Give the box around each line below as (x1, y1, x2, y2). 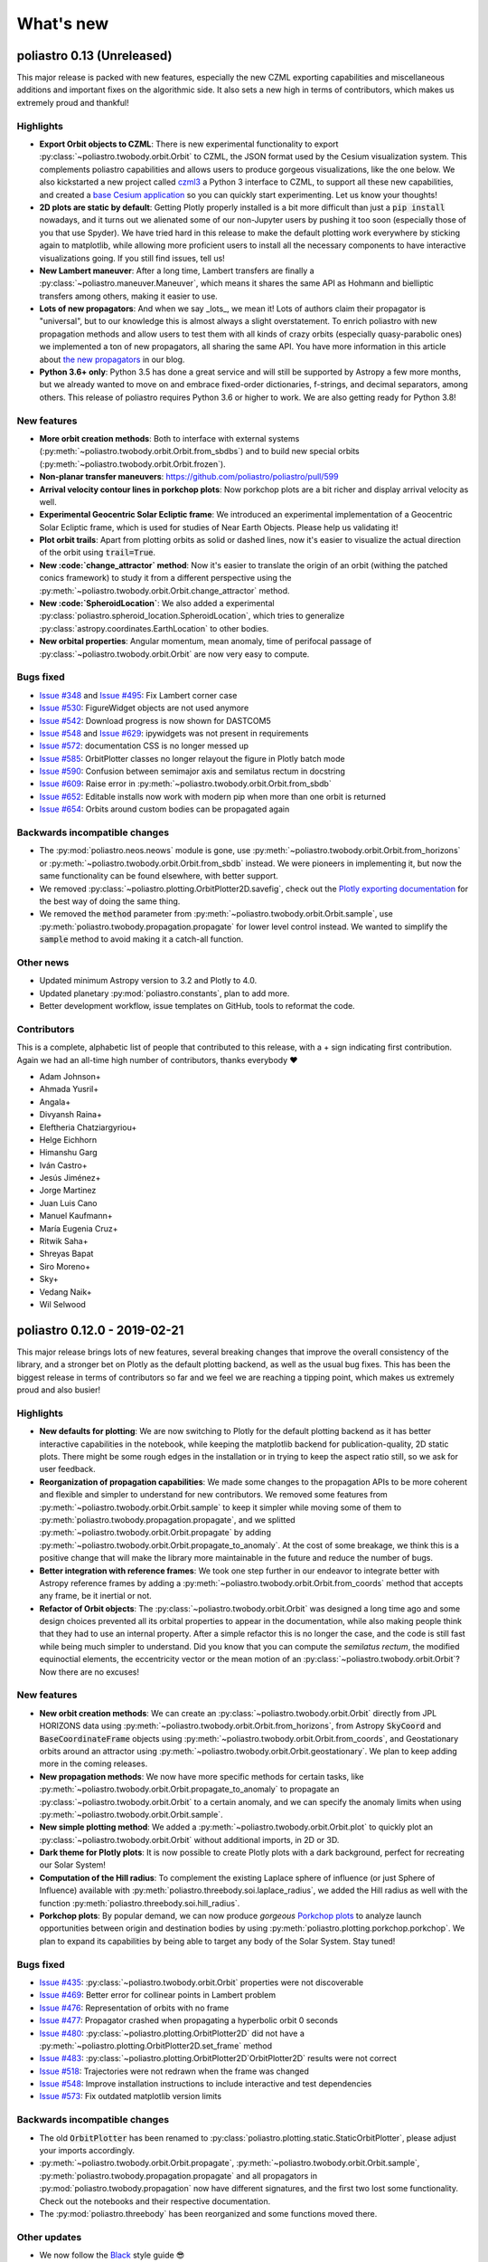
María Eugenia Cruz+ (39, 1222, 118, 1234)
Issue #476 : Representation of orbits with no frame (39, 2002, 230, 2013)
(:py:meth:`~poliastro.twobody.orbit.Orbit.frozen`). (39, 458, 226, 470)
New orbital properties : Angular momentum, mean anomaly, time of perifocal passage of (39, 636, 372, 647)
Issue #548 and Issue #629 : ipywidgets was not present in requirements (39, 727, 309, 738)
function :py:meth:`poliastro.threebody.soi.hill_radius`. (39, 1897, 240, 1908)
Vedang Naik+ (39, 1286, 92, 1297)
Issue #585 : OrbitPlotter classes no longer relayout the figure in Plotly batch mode (39, 753, 345, 764)
